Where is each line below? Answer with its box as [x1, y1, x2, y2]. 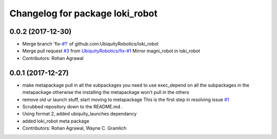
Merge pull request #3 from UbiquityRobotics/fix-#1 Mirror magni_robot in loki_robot [22, 48, 200, 54]
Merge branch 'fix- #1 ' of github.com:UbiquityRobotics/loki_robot [22, 41, 159, 47]
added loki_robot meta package [22, 118, 90, 124]
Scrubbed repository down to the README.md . [22, 103, 123, 110]
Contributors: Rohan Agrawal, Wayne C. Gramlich [22, 125, 127, 131]
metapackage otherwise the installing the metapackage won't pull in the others [22, 89, 189, 95]
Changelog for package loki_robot [9, 8, 158, 19]
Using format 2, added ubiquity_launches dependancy [22, 111, 137, 117]
